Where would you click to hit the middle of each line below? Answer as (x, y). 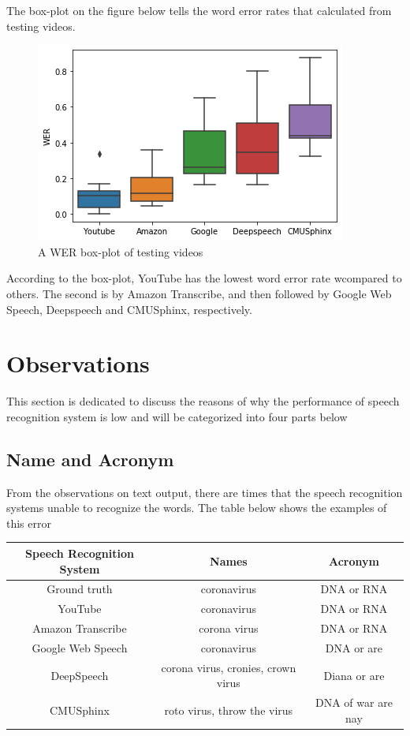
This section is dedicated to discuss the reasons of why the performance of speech (203, 401)
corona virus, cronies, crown (229, 667)
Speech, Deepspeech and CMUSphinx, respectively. (129, 309)
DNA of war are (354, 702)
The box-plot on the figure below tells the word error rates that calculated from (199, 10)
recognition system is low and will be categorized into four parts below (177, 416)
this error (29, 523)
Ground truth (80, 589)
